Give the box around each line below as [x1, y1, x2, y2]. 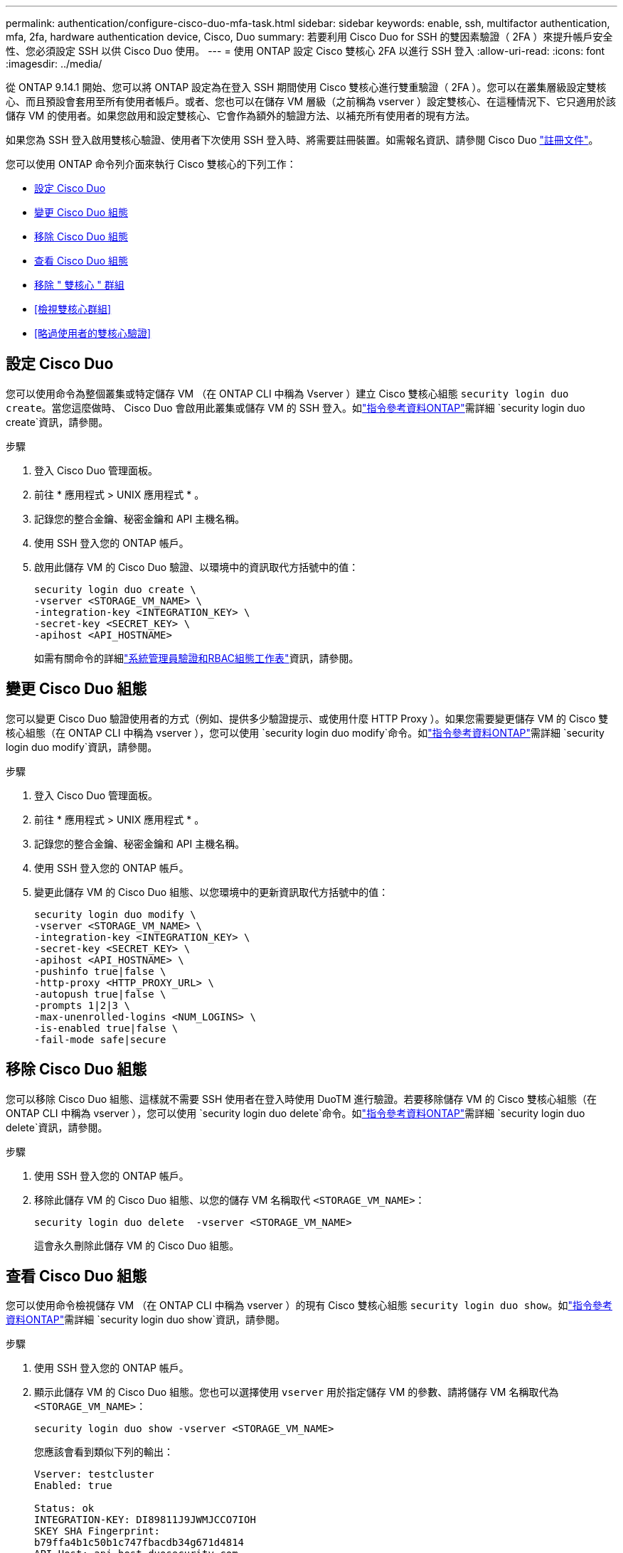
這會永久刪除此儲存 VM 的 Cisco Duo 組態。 [34, 1239, 240, 1252]
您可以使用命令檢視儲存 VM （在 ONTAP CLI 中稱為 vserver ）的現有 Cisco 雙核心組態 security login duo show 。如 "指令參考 [6, 1299, 613, 1312]
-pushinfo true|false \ [34, 965, 166, 977]
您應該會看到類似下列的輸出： [34, 1446, 174, 1458]
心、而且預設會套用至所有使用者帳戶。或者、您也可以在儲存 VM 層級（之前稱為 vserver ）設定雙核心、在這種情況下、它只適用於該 [6, 95, 616, 107]
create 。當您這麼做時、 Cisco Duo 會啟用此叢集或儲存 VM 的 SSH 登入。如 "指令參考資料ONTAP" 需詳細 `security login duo [6, 401, 585, 414]
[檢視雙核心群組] [34, 303, 112, 315]
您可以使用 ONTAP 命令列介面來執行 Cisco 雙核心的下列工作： [6, 158, 297, 170]
